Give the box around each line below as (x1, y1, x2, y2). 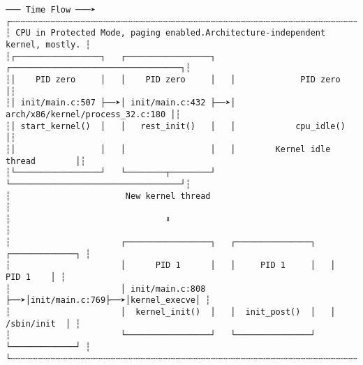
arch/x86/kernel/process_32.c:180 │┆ (6, 109, 181, 119)
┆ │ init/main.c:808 (6, 283, 206, 294)
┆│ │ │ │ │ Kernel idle (6, 144, 331, 154)
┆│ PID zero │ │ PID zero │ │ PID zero (6, 74, 341, 84)
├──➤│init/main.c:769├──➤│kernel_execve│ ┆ (6, 295, 211, 306)
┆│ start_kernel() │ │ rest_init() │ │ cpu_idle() (6, 121, 346, 131)
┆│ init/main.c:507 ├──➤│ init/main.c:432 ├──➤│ (6, 98, 236, 108)
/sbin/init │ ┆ (6, 318, 81, 329)
